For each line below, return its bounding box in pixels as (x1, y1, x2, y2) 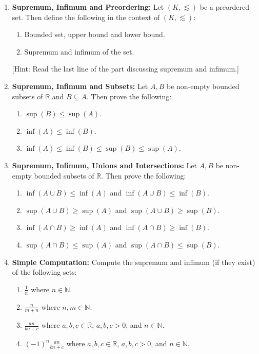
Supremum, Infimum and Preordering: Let (12, 2, 164, 12)
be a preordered (200, 2, 249, 12)
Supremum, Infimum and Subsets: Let (12, 80, 148, 91)
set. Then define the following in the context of (12, 11, 160, 22)
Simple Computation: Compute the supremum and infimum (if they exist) (12, 256, 255, 267)
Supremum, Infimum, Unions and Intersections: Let (12, 160, 197, 170)
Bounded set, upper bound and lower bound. (24, 29, 165, 40)
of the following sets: (12, 267, 77, 277)
